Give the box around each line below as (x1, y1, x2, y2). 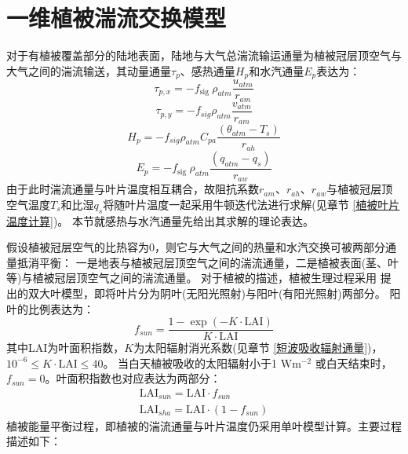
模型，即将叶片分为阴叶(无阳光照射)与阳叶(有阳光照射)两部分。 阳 (60, 284, 401, 301)
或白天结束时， (315, 354, 392, 371)
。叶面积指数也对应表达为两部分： (45, 370, 221, 386)
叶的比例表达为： (6, 300, 94, 317)
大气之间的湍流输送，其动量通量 (6, 62, 171, 79)
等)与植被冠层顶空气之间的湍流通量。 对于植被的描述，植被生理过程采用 (6, 269, 377, 286)
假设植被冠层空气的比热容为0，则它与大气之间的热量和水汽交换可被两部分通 (6, 239, 396, 255)
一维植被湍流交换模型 (6, 2, 227, 34)
